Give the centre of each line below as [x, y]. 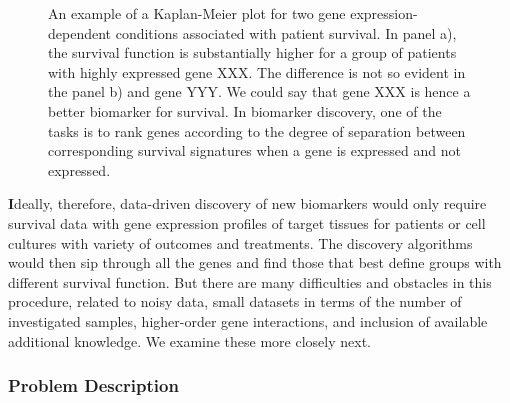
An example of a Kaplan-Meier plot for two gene [197, 13]
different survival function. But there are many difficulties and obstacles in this [250, 281]
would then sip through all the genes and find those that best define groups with [255, 262]
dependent [80, 32]
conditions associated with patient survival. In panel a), [286, 32]
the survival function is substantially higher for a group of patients [252, 52]
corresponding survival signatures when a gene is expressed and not [254, 150]
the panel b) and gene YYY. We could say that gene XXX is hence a [259, 91]
